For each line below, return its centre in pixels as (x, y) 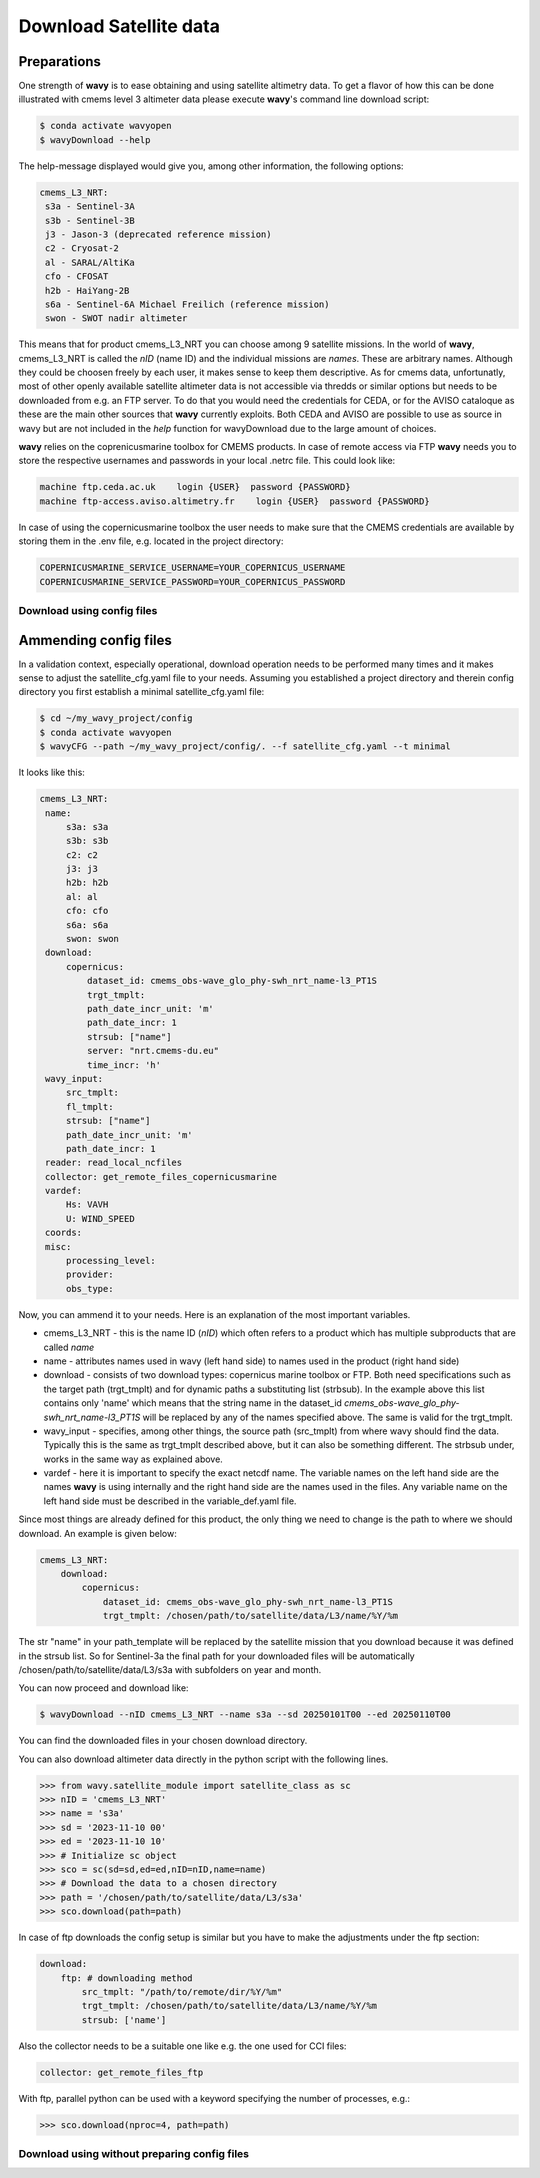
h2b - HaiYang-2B (87, 290)
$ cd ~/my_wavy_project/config (116, 718)
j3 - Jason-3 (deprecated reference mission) (158, 234)
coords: (64, 1233)
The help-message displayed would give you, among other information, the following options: (211, 166)
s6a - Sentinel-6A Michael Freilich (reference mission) (187, 304)
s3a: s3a (87, 826)
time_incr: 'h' (124, 1064)
